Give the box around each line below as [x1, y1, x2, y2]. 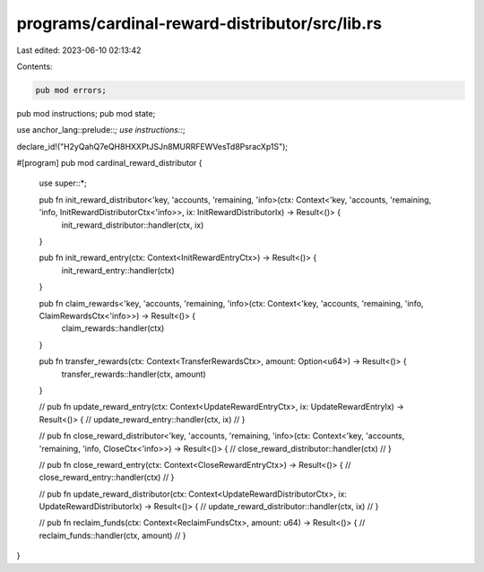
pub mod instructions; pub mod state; [16, 108, 156, 118]
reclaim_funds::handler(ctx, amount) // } [39, 530, 186, 541]
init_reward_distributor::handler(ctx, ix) [61, 220, 204, 230]
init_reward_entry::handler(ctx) [61, 264, 175, 275]
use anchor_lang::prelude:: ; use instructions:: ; [16, 125, 186, 135]
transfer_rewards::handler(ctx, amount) [61, 368, 206, 379]
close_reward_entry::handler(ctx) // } [39, 472, 175, 483]
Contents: [16, 61, 53, 72]
